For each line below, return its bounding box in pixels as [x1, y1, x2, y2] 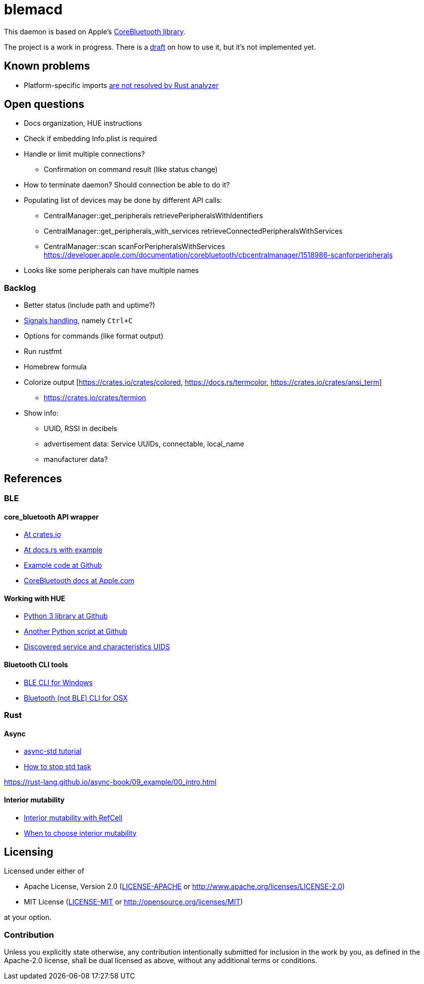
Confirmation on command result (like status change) [44, 165, 218, 174]
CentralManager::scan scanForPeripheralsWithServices [44, 242, 225, 251]
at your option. [4, 913, 52, 922]
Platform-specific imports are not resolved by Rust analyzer [24, 81, 219, 89]
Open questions [4, 98, 84, 111]
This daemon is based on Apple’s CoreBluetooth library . [4, 27, 186, 36]
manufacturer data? [44, 455, 108, 464]
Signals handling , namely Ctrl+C [24, 316, 133, 325]
